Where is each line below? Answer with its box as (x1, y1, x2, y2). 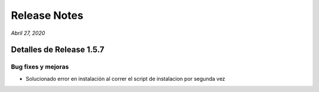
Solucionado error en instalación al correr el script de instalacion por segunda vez (25, 75, 226, 82)
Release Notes (11, 9, 84, 22)
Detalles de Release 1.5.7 (11, 45, 105, 55)
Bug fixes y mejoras (11, 63, 69, 71)
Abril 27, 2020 (11, 29, 45, 37)
